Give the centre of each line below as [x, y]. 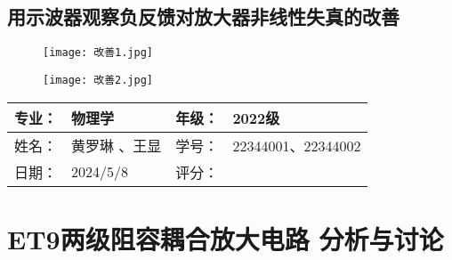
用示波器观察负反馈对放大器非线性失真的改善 [203, 16]
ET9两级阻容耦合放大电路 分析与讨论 [226, 238]
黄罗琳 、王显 [117, 145]
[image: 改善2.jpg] [98, 80]
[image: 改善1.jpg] [98, 53]
